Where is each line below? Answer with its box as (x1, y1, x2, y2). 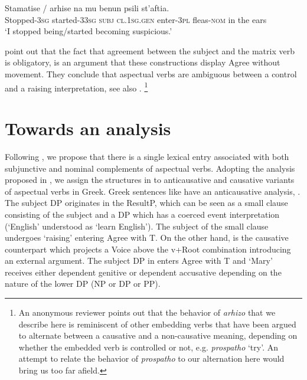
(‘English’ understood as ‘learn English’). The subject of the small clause (5, 220, 269, 232)
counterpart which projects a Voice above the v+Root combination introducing (5, 243, 291, 255)
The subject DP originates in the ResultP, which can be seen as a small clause (5, 196, 288, 209)
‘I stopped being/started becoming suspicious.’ (5, 25, 172, 37)
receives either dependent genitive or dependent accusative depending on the (5, 266, 282, 278)
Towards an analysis (5, 116, 171, 140)
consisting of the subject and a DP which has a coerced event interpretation (5, 208, 280, 220)
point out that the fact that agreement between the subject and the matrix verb (5, 44, 295, 57)
